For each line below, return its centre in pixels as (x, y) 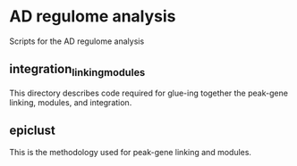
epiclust (33, 131)
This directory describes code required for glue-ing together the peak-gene (149, 93)
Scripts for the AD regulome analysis (77, 41)
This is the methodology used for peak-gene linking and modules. (131, 152)
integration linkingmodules (77, 71)
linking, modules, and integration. (71, 102)
